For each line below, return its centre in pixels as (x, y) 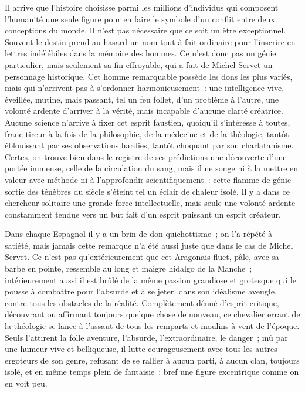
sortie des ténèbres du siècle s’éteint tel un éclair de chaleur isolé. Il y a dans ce (147, 191)
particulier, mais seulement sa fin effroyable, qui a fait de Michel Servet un (139, 64)
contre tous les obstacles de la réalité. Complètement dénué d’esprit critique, (142, 302)
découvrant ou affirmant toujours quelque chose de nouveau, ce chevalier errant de (152, 314)
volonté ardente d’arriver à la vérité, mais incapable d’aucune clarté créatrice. (144, 111)
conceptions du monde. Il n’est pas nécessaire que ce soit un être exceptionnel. (145, 30)
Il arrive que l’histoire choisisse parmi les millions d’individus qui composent (142, 7)
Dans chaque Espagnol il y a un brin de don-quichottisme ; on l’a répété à (139, 234)
